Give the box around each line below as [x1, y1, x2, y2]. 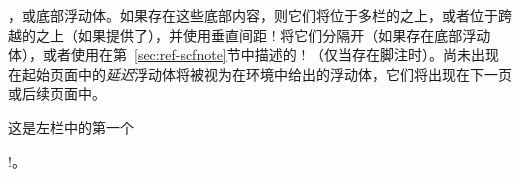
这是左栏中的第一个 [8, 116, 134, 137]
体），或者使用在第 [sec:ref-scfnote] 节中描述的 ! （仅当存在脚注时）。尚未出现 [8, 44, 499, 65]
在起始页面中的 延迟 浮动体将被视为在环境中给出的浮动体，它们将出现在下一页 [8, 63, 512, 84]
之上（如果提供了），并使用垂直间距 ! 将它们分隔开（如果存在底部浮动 [35, 24, 491, 45]
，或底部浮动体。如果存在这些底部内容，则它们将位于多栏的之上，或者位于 [8, 5, 498, 25]
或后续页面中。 [8, 83, 106, 104]
